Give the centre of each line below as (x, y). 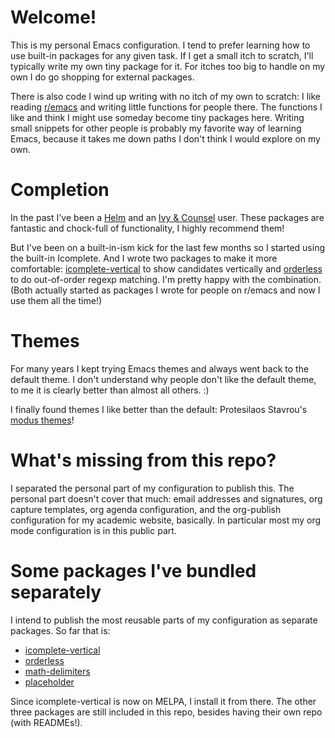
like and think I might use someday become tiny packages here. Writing (157, 117)
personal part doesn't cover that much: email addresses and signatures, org (166, 498)
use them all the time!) (56, 300)
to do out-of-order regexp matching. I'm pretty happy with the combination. (166, 279)
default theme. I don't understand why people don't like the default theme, (163, 379)
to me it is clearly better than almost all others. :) (110, 390)
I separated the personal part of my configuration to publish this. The (152, 488)
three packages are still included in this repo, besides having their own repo (166, 712)
